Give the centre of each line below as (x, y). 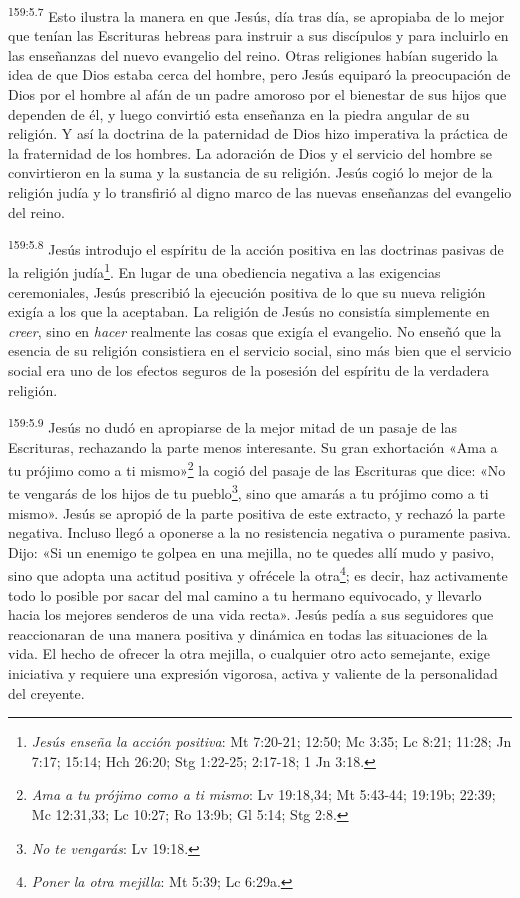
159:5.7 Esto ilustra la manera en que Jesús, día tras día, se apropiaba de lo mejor (256, 14)
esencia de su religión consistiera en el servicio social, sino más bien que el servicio (260, 350)
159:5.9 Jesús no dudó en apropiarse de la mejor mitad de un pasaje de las (232, 425)
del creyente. (46, 692)
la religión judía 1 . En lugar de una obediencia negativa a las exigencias (224, 271)
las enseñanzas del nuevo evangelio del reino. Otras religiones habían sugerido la (253, 54)
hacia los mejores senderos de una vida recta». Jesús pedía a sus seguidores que (251, 614)
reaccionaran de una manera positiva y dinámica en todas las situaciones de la (248, 633)
